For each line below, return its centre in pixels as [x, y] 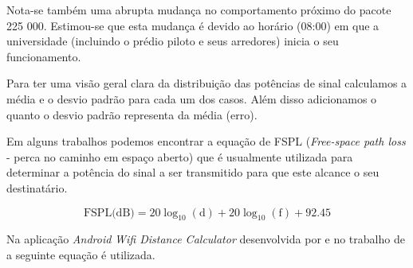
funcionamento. [44, 56]
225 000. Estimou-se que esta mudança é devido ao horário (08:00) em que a [193, 25]
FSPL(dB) [109, 213]
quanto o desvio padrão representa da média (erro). [132, 114]
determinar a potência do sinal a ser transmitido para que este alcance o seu [193, 172]
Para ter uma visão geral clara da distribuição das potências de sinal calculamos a [207, 83]
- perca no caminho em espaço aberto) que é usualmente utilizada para [180, 156]
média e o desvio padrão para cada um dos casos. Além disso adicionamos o [192, 98]
